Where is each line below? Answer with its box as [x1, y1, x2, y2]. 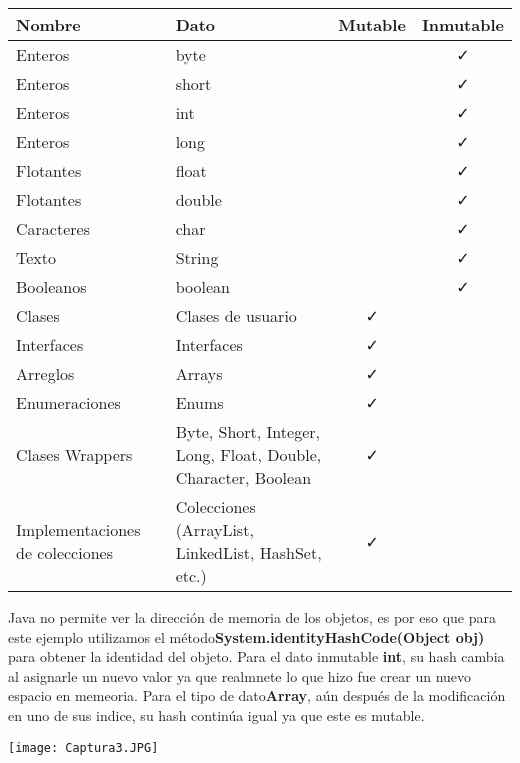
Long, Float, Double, [175, 443, 322, 466]
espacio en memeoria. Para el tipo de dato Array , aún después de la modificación [8, 685, 506, 706]
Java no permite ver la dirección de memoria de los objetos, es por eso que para [8, 607, 496, 627]
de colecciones [16, 541, 113, 564]
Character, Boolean [175, 466, 312, 489]
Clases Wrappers [16, 443, 133, 466]
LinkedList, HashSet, [175, 541, 322, 564]
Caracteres [16, 217, 90, 240]
